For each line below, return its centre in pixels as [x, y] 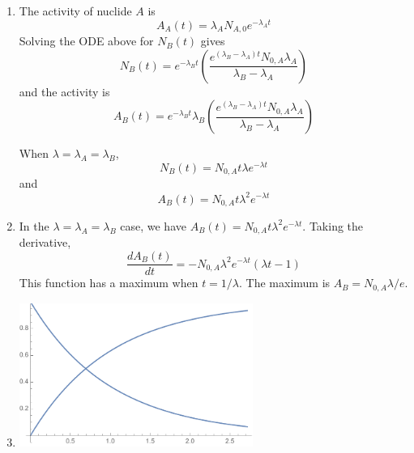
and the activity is [64, 91]
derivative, [45, 242]
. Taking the [333, 225]
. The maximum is [285, 283]
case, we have [153, 225]
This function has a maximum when [109, 283]
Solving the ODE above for [86, 41]
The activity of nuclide [75, 11]
